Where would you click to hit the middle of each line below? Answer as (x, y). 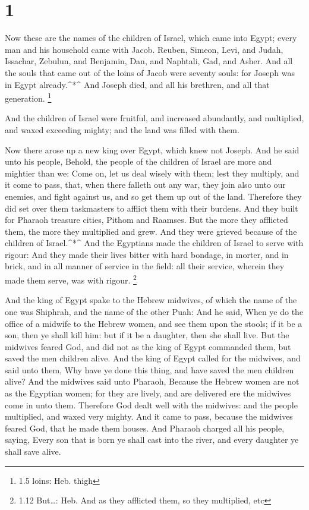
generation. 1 (28, 97)
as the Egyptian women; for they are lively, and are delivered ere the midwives (148, 393)
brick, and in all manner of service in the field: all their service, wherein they (145, 266)
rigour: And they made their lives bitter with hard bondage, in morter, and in (147, 254)
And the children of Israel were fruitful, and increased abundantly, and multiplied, (154, 118)
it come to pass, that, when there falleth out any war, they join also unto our (145, 185)
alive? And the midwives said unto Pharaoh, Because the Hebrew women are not (152, 381)
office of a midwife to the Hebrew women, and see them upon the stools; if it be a (154, 323)
